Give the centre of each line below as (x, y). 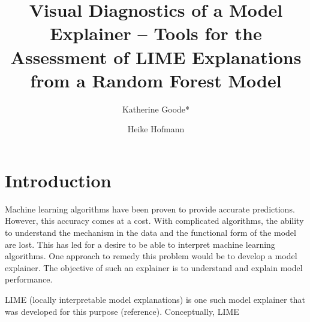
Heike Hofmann (156, 129)
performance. (29, 279)
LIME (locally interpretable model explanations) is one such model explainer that (155, 299)
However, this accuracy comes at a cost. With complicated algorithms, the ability (154, 221)
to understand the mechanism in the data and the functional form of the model (151, 232)
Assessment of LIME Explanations (156, 57)
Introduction (58, 180)
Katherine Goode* (156, 109)
